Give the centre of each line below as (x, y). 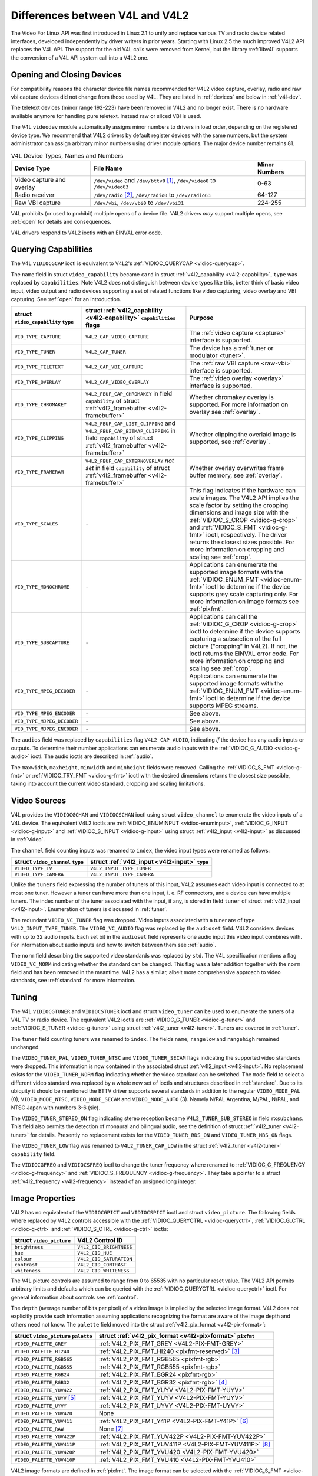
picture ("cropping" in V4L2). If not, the (244, 646)
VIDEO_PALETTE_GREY (41, 1343)
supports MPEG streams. (224, 706)
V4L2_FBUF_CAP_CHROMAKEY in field (129, 394)
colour (23, 1258)
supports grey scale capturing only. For (244, 595)
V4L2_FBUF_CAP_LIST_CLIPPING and (131, 423)
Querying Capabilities (52, 249)
